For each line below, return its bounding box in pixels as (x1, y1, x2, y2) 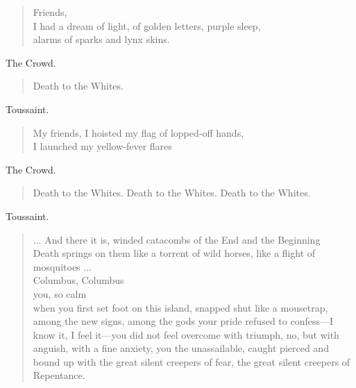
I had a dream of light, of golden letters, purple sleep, (33, 18, 261, 33)
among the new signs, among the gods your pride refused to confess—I (33, 314, 334, 328)
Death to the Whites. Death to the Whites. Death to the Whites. (33, 185, 311, 200)
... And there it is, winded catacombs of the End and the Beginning (33, 232, 321, 246)
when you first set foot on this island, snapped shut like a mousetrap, (33, 300, 328, 314)
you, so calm (33, 286, 87, 301)
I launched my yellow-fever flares (33, 139, 172, 153)
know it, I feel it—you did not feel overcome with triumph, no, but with (33, 327, 339, 341)
